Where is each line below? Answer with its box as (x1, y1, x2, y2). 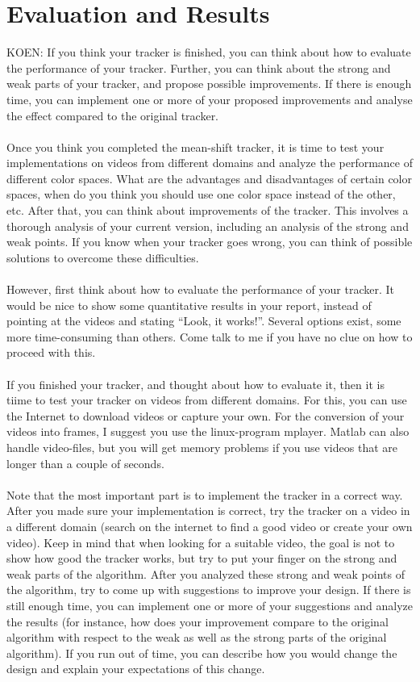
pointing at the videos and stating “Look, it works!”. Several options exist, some (6, 312, 401, 329)
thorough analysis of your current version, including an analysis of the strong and (6, 217, 409, 234)
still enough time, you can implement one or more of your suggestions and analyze (6, 596, 414, 613)
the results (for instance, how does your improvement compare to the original (6, 613, 389, 630)
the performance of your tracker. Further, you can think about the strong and (6, 59, 391, 76)
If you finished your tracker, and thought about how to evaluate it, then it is (6, 375, 385, 392)
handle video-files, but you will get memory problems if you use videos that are (6, 438, 397, 455)
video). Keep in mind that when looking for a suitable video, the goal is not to (6, 533, 395, 550)
